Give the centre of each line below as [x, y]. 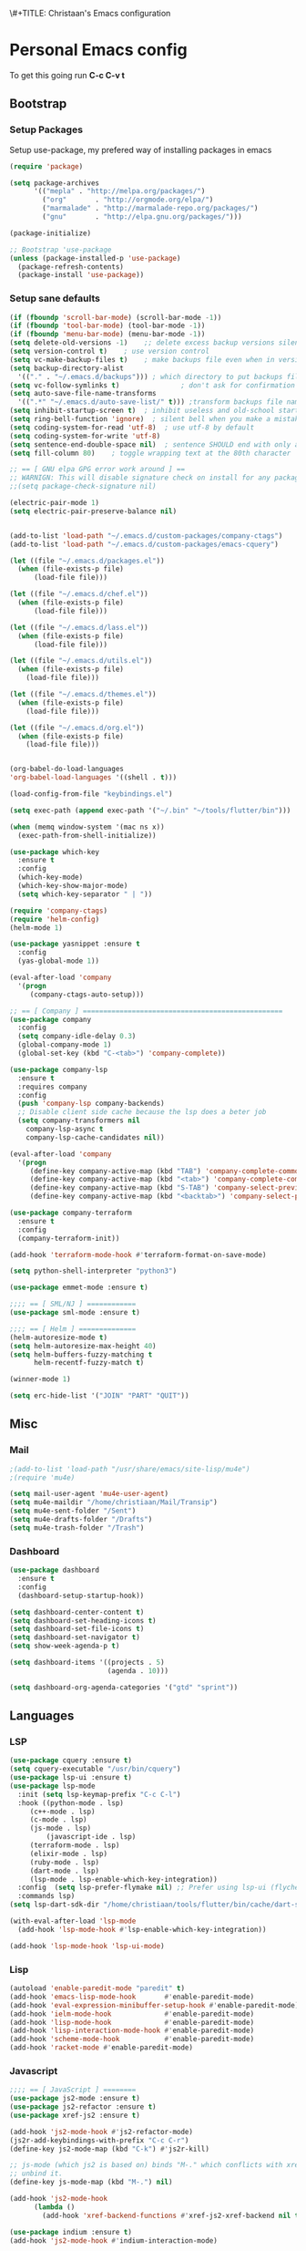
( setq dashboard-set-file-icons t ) [77, 1629]
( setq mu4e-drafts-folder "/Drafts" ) [81, 1520]
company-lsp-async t [65, 1130]
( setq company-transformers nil [79, 1120]
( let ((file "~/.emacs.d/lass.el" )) [79, 627]
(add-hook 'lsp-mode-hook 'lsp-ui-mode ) [87, 1946]
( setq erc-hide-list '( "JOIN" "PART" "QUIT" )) [99, 1396]
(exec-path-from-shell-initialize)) [87, 835]
